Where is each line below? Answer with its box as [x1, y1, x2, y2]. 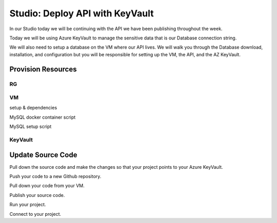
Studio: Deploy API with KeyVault [9, 8, 154, 19]
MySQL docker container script [9, 114, 76, 120]
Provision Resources [9, 64, 77, 74]
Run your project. [9, 202, 46, 208]
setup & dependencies [9, 105, 57, 111]
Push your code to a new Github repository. [9, 173, 102, 180]
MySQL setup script [9, 123, 52, 130]
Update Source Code [9, 150, 77, 159]
